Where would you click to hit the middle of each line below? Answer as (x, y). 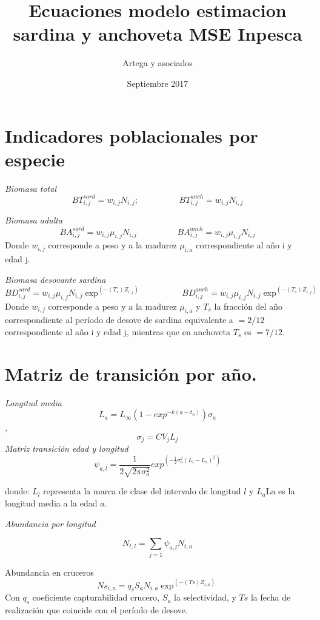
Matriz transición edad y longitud (67, 448)
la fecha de (271, 597)
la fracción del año (248, 306)
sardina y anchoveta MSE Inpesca (158, 34)
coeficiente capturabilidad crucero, (96, 597)
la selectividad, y (205, 597)
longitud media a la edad (51, 503)
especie (35, 159)
